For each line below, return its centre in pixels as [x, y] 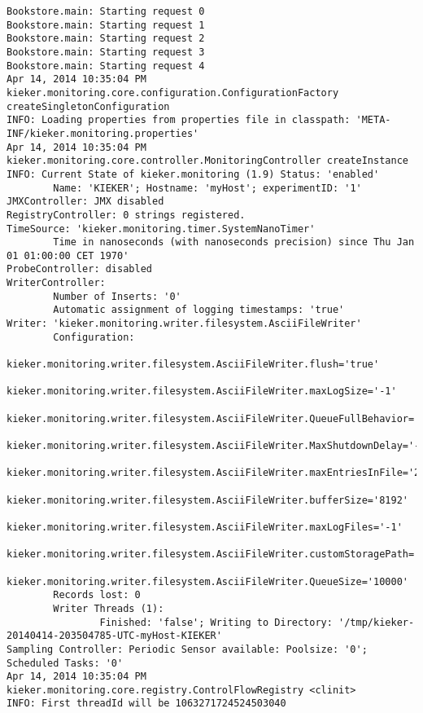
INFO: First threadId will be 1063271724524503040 [146, 704]
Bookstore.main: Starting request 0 [106, 11]
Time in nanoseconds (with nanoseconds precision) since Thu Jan [234, 242]
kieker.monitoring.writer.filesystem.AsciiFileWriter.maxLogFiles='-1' [205, 527]
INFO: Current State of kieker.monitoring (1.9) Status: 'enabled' [193, 174]
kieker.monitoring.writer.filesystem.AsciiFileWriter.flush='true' [193, 365]
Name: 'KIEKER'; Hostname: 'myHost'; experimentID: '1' [207, 188]
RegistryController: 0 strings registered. [126, 215]
